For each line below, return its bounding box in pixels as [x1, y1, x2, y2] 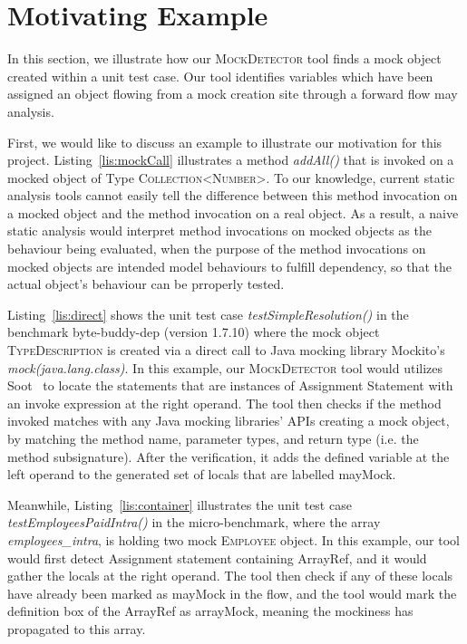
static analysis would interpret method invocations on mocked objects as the [7, 221, 432, 240]
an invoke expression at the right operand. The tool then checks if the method [7, 393, 442, 412]
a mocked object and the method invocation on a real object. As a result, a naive [7, 203, 459, 222]
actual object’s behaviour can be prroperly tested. [7, 274, 285, 293]
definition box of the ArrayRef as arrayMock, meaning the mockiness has [7, 601, 413, 620]
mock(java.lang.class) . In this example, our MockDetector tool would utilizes [7, 358, 443, 377]
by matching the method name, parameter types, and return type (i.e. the [7, 429, 419, 447]
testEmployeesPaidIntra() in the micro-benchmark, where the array [7, 513, 381, 532]
